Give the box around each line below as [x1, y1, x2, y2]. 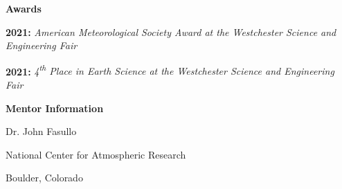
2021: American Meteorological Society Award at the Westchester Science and [6, 24, 336, 39]
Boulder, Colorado [6, 170, 83, 185]
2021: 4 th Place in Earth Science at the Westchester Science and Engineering [6, 62, 334, 78]
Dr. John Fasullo [6, 124, 77, 138]
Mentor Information [6, 100, 104, 115]
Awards [6, 1, 42, 15]
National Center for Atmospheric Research [6, 147, 186, 161]
